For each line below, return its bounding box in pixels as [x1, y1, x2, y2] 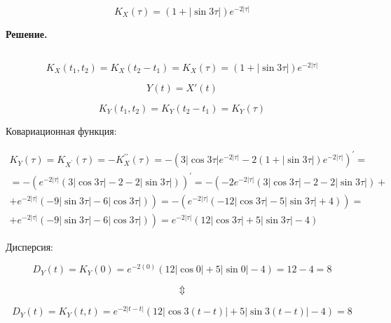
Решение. [6, 27, 48, 41]
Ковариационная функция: [6, 124, 117, 138]
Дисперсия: [6, 239, 53, 253]
